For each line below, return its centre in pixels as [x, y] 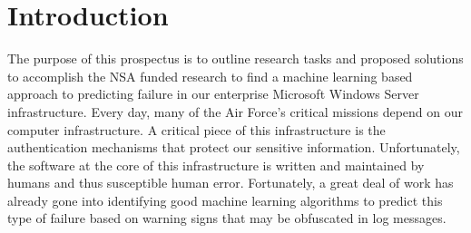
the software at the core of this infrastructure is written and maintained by [216, 165]
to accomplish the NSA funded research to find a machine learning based [210, 76]
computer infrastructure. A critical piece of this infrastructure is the [196, 129]
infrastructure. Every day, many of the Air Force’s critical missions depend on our [235, 111]
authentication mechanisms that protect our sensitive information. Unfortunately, [234, 147]
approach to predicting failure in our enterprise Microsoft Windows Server [213, 94]
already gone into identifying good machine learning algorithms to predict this [225, 200]
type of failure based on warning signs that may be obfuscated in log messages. [227, 218]
